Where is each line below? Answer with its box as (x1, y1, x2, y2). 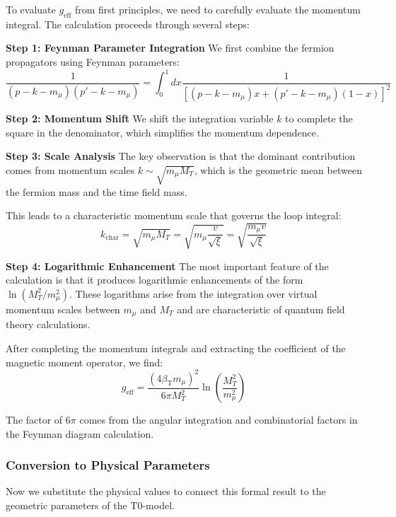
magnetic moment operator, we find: (6, 354, 163, 369)
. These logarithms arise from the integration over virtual (69, 286, 318, 301)
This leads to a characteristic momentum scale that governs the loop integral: (6, 208, 342, 223)
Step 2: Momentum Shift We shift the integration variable (6, 111, 274, 126)
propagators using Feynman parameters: (6, 54, 180, 69)
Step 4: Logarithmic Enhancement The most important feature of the (6, 258, 329, 273)
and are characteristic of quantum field (177, 301, 345, 316)
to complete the (285, 111, 353, 126)
